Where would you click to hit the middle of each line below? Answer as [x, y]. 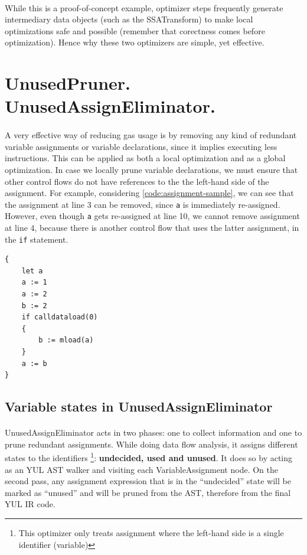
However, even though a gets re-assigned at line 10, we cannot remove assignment [152, 216]
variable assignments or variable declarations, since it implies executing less [141, 146]
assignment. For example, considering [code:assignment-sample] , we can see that [149, 193]
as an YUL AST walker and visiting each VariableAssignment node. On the [141, 469]
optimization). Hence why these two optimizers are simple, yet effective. [135, 42]
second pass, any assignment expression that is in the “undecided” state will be [148, 481]
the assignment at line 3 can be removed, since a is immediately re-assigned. [143, 204]
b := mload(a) [66, 340]
